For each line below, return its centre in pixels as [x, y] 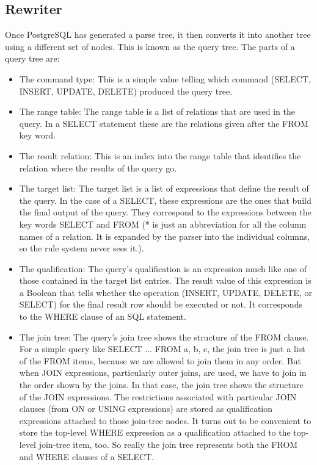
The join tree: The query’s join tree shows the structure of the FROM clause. [164, 337]
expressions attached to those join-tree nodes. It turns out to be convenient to [165, 420]
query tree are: [32, 58]
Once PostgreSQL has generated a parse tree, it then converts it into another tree [158, 34]
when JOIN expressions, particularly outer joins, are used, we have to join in [163, 373]
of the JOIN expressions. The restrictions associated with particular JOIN [158, 396]
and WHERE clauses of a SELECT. [87, 456]
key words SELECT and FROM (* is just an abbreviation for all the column [163, 224]
